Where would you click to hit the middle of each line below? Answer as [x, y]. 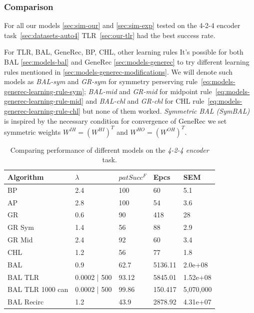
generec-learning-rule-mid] [44, 101]
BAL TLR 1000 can [38, 289]
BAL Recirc [26, 302]
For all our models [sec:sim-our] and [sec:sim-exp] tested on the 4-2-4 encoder [122, 25]
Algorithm [26, 177]
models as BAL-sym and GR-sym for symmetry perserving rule [101, 81]
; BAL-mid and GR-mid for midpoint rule [148, 91]
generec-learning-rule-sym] [44, 91]
